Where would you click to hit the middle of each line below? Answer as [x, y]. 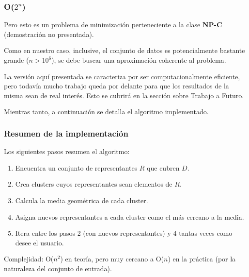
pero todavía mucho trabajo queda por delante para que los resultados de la [117, 86]
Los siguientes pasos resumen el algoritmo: [67, 151]
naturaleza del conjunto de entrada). [58, 268]
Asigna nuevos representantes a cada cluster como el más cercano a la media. [130, 216]
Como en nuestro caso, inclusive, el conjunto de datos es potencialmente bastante [124, 50]
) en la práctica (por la [202, 259]
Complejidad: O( [29, 259]
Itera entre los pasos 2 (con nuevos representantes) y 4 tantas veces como [124, 233]
